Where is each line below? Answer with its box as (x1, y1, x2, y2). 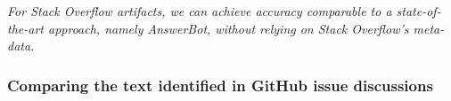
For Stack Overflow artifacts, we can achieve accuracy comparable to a (7, 2, 392, 19)
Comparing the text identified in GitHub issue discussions (7, 74, 433, 96)
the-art (7, 19, 44, 37)
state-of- (396, 2, 441, 19)
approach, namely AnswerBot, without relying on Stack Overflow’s (47, 19, 409, 37)
